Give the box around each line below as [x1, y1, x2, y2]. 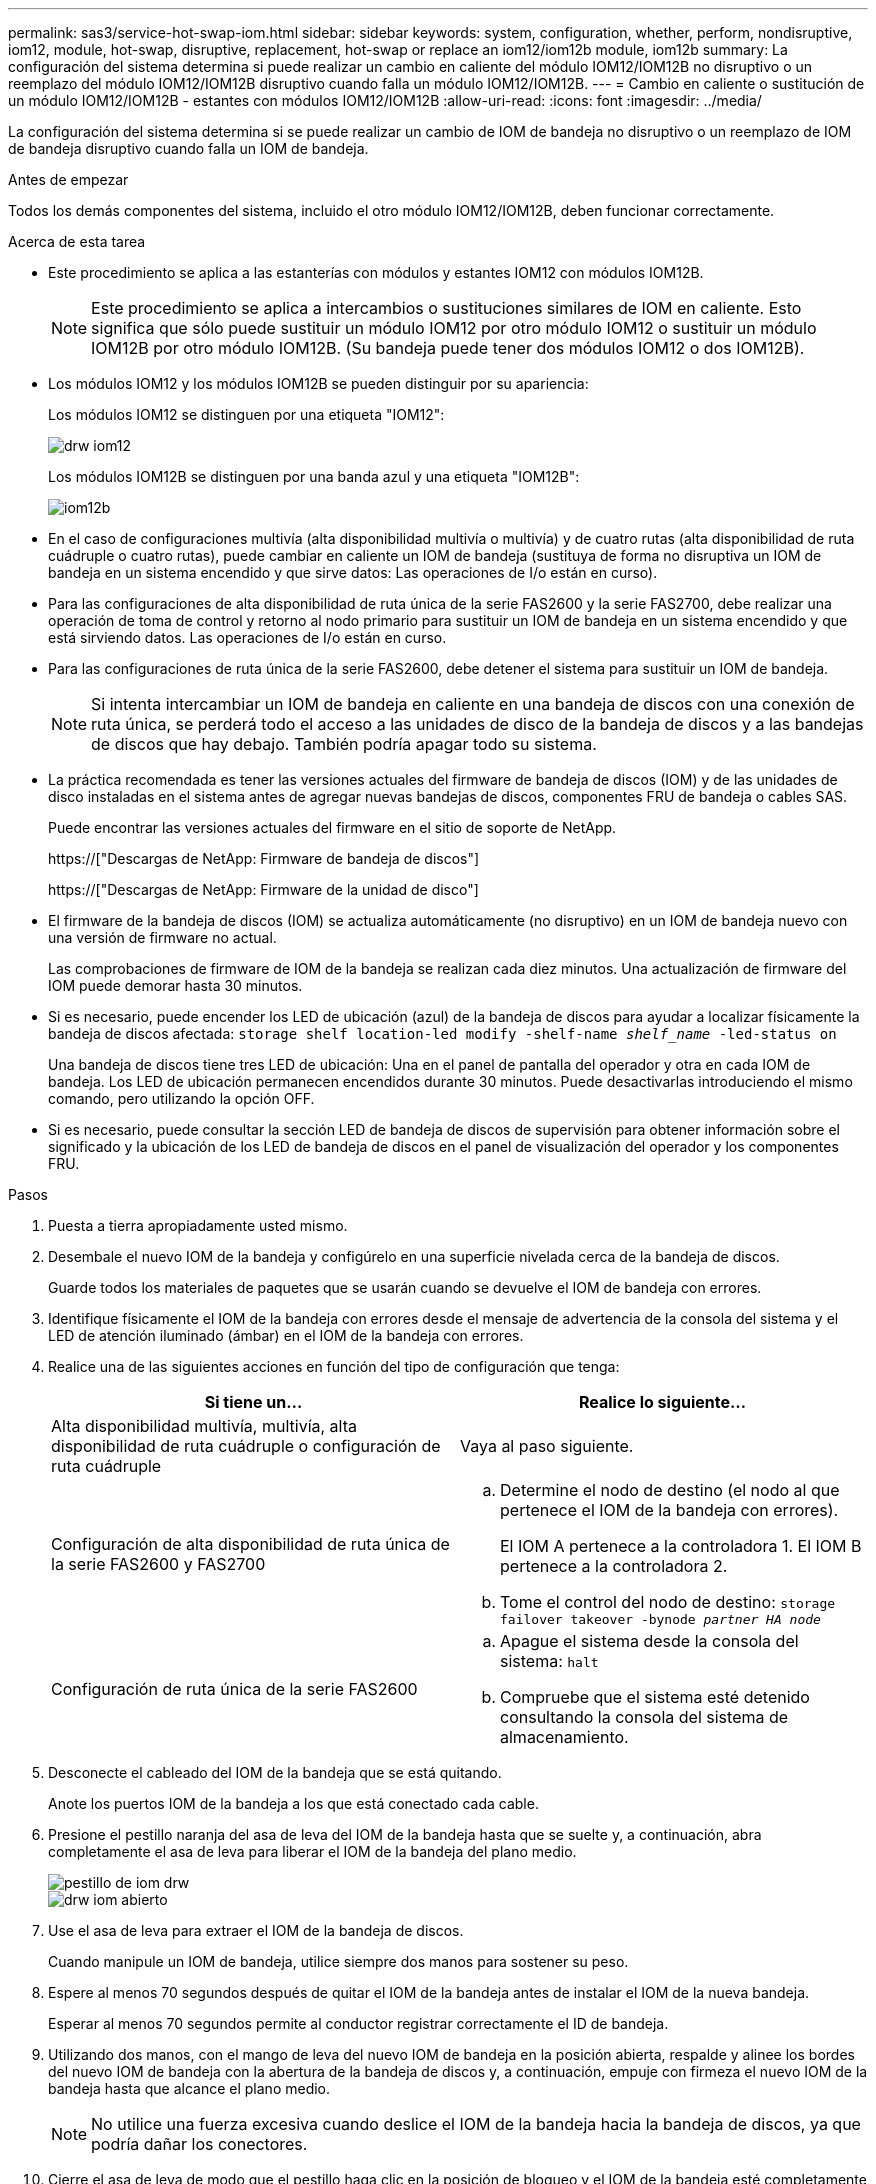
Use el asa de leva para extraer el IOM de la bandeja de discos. [48, 1922, 464, 1939]
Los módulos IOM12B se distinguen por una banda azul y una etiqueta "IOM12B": [48, 468, 580, 485]
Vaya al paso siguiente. [460, 1436, 634, 1456]
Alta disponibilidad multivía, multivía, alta [51, 1416, 357, 1436]
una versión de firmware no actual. [48, 929, 277, 946]
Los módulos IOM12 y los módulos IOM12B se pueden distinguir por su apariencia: [48, 375, 589, 392]
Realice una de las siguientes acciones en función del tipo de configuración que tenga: [48, 1358, 620, 1375]
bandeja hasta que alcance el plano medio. [48, 2080, 331, 2097]
